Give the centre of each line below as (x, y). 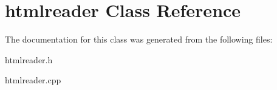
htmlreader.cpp (33, 80)
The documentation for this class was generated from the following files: (139, 39)
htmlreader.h (29, 59)
